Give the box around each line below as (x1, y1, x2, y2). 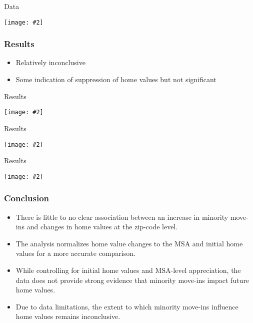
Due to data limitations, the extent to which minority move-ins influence (15, 301, 238, 311)
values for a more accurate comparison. (15, 248, 135, 258)
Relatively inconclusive (15, 57, 85, 68)
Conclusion (4, 192, 49, 204)
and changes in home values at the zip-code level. (26, 221, 178, 232)
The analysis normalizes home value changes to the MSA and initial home (15, 238, 243, 248)
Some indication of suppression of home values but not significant (15, 74, 216, 85)
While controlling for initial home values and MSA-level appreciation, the (15, 265, 241, 275)
